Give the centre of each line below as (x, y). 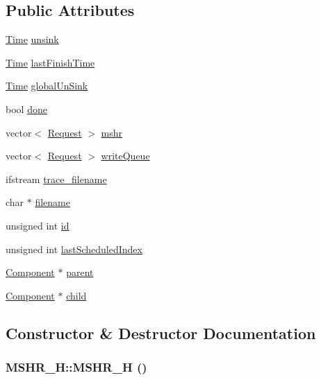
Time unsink (32, 39)
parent (80, 272)
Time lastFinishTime (50, 62)
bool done (26, 109)
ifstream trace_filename (56, 179)
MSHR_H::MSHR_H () (76, 367)
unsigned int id (38, 225)
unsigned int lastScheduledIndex (74, 249)
